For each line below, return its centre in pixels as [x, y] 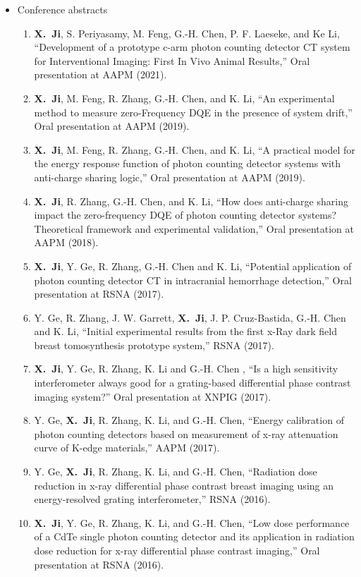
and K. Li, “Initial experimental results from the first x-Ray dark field [185, 331]
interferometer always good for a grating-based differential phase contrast [192, 383]
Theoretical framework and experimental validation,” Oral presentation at [194, 228]
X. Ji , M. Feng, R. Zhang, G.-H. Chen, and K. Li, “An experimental [184, 98]
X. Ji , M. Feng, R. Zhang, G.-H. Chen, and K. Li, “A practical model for [195, 149]
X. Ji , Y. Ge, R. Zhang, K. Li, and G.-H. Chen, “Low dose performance [192, 522]
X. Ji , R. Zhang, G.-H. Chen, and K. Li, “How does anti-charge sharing [191, 201]
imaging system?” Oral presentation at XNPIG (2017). [153, 396]
